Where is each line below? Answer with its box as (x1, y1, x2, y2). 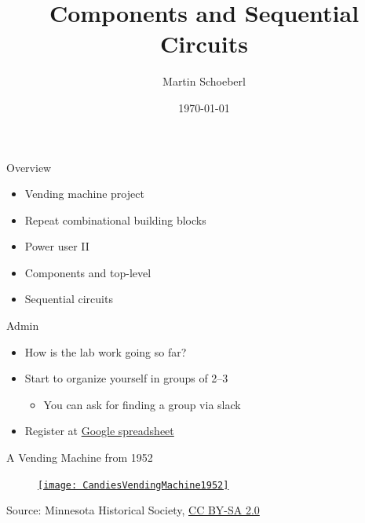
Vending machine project (24, 185, 144, 202)
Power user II (24, 238, 89, 254)
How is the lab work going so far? (24, 343, 187, 360)
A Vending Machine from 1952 (6, 449, 153, 466)
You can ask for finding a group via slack (43, 396, 241, 412)
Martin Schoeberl (162, 73, 246, 90)
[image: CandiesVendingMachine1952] (38, 479, 229, 491)
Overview (6, 159, 52, 175)
